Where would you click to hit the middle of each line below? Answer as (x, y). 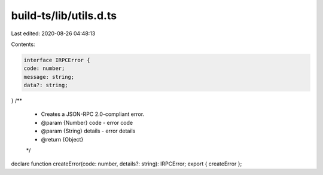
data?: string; (46, 85)
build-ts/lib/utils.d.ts (64, 16)
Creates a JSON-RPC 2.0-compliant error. (93, 114)
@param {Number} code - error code (87, 122)
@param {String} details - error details (88, 131)
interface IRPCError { (57, 60)
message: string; (49, 77)
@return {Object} (62, 139)
